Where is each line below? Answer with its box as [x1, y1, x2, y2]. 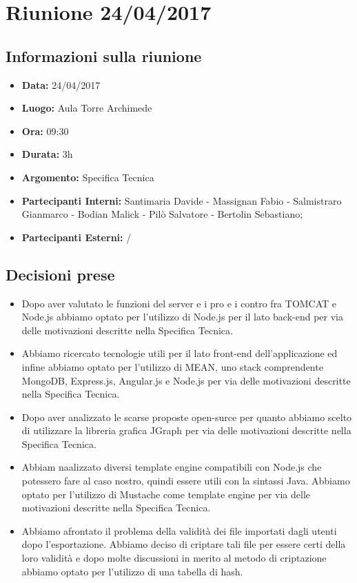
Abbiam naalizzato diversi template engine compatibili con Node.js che [21, 460, 322, 474]
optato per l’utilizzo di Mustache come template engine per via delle [21, 487, 310, 501]
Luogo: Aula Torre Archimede [21, 101, 152, 115]
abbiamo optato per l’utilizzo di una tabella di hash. [21, 564, 243, 578]
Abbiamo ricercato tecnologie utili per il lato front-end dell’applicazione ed [21, 346, 338, 360]
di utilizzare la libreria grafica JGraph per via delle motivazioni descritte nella [21, 423, 351, 438]
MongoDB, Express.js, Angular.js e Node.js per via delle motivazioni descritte [21, 373, 351, 387]
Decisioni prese [6, 263, 115, 285]
